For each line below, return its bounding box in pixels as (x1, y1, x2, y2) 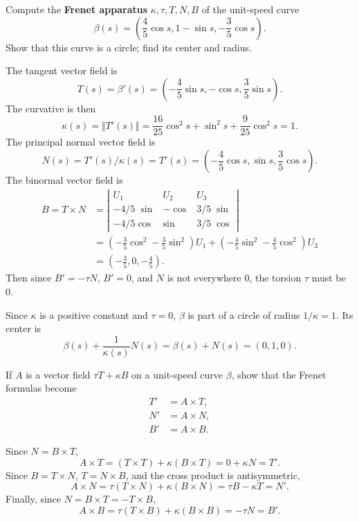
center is (6, 321, 42, 336)
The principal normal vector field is (6, 134, 156, 149)
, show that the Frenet (231, 367, 326, 381)
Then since (6, 270, 52, 285)
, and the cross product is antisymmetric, (125, 467, 300, 482)
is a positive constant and (39, 307, 148, 322)
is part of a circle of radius (187, 307, 300, 322)
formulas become (6, 381, 77, 395)
